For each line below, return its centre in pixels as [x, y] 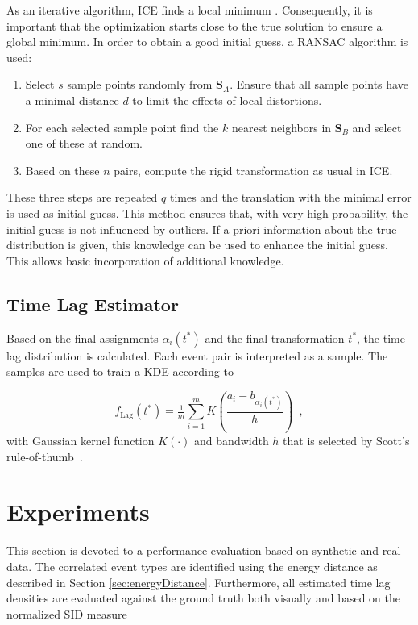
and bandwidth [232, 441]
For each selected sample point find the [122, 127]
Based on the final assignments [83, 337]
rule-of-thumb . [45, 456]
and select [377, 127]
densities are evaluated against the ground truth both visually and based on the [203, 598]
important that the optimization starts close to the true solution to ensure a [195, 25]
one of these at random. [84, 143]
